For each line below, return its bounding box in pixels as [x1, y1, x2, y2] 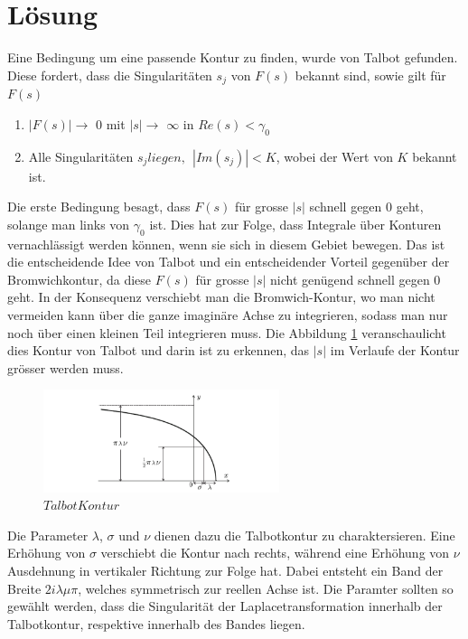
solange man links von [7, 214, 130, 233]
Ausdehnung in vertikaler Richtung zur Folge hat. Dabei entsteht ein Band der [7, 561, 444, 580]
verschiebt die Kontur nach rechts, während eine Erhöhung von [100, 543, 450, 562]
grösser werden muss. [7, 358, 124, 377]
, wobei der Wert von [276, 146, 393, 165]
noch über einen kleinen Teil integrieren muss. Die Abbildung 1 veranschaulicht [7, 323, 446, 342]
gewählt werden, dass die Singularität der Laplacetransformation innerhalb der [7, 597, 443, 616]
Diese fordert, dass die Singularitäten [7, 65, 212, 84]
